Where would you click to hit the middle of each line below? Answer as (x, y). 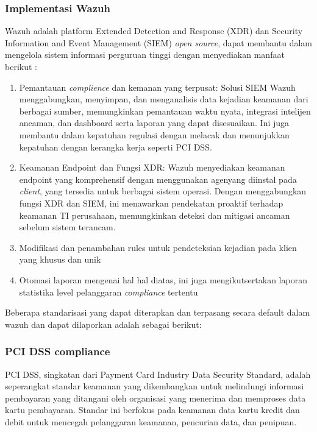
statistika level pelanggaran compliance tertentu (109, 292)
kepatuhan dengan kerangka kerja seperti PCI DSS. (116, 147)
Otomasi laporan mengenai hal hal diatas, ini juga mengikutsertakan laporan (163, 279)
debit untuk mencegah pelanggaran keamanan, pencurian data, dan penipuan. (151, 421)
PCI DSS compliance (58, 351)
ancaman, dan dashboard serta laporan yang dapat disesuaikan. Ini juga (154, 123)
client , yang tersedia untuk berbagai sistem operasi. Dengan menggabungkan (163, 191)
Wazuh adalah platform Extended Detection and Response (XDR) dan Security (154, 31)
